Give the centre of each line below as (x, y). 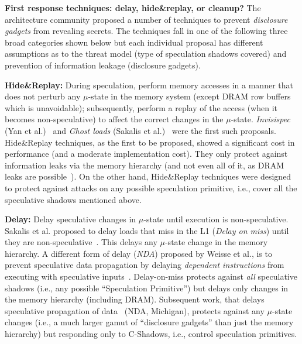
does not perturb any (43, 96)
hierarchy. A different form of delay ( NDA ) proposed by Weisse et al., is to (138, 253)
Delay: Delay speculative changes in (71, 219)
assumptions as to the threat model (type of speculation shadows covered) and (146, 54)
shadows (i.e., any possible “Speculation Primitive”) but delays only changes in (147, 288)
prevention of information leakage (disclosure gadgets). (103, 65)
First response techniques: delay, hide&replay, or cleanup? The (133, 8)
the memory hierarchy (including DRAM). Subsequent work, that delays (135, 299)
